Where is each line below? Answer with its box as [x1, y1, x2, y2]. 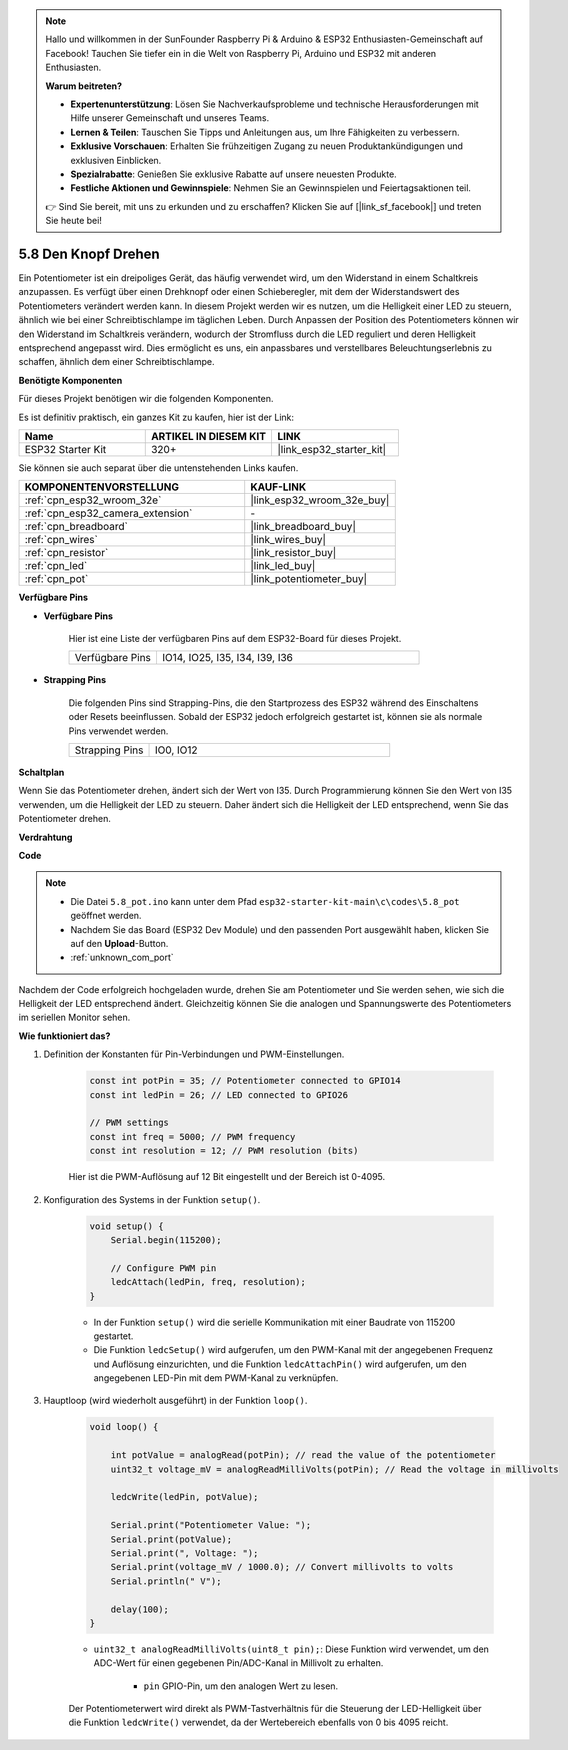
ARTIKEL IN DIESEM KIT [150, 429, 267, 443]
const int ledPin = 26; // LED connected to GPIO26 [89, 1089, 349, 1100]
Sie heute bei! [45, 215, 102, 227]
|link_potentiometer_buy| [250, 572, 368, 586]
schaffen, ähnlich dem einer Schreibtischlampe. [18, 356, 215, 368]
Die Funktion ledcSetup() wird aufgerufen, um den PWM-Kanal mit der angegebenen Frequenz [93, 1344, 494, 1356]
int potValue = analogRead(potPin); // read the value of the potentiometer [110, 1450, 496, 1461]
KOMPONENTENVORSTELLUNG [24, 480, 180, 494]
